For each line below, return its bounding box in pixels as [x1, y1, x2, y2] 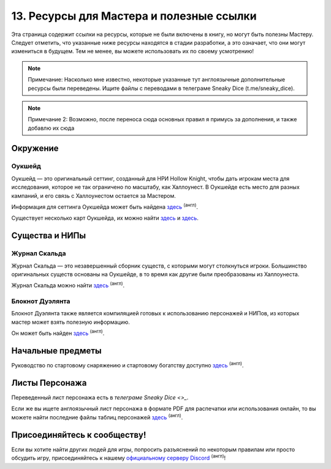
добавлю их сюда [28, 124, 75, 132]
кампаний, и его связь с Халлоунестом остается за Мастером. [11, 192, 176, 199]
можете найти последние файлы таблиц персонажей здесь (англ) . [11, 413, 183, 421]
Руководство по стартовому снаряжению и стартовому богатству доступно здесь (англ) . [11, 361, 244, 369]
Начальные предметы [11, 346, 102, 356]
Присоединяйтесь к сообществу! [11, 429, 146, 440]
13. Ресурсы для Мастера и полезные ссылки [11, 9, 257, 23]
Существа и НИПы [11, 230, 86, 241]
